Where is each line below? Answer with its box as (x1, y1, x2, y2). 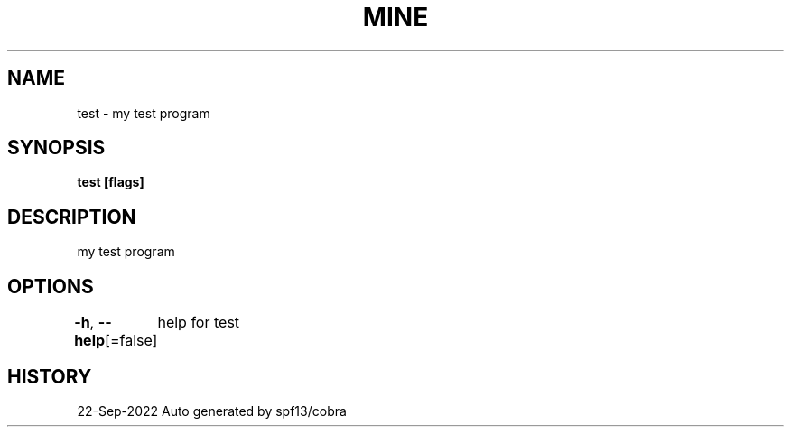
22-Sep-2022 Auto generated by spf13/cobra (77, 402, 347, 419)
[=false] (105, 331, 158, 350)
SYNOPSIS (7, 136, 106, 160)
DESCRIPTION (7, 205, 136, 228)
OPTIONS (7, 274, 94, 298)
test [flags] (77, 174, 144, 190)
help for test (157, 313, 240, 332)
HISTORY (7, 365, 92, 388)
